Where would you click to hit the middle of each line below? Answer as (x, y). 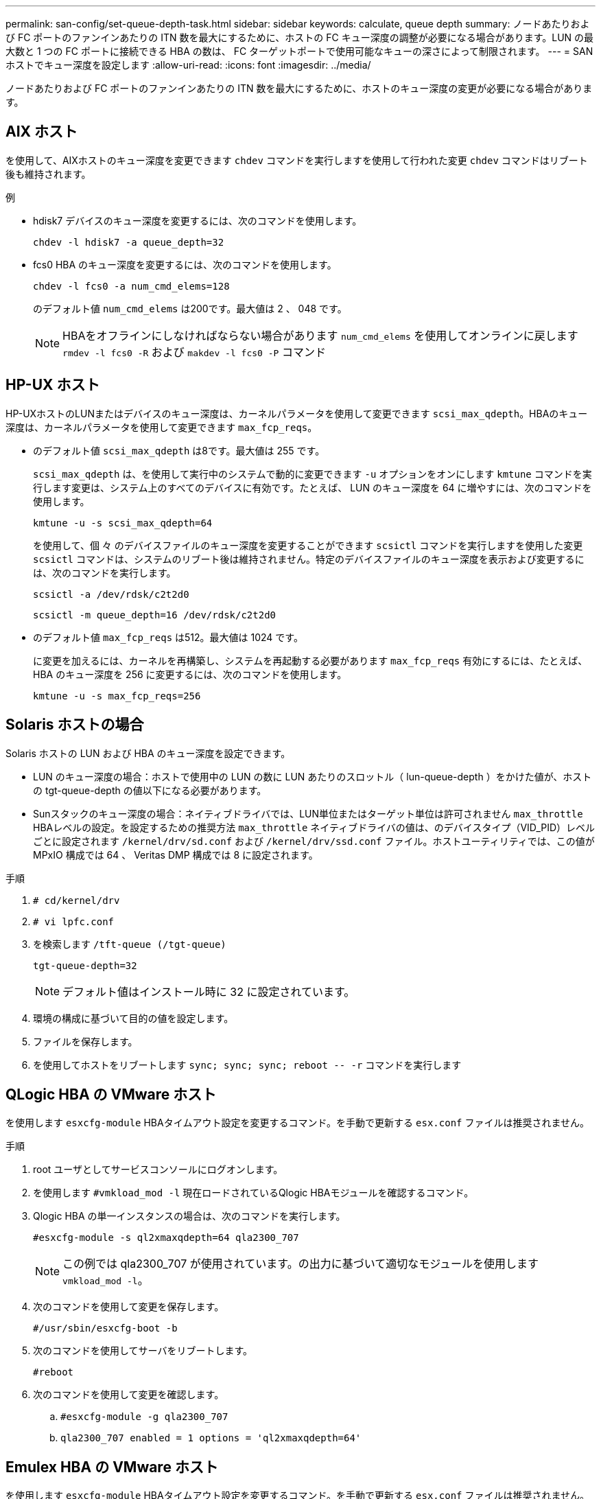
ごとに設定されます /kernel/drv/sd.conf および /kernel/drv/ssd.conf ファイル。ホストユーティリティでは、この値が (314, 841)
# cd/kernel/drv (76, 900)
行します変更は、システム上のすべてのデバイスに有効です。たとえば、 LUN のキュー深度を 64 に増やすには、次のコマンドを (313, 487)
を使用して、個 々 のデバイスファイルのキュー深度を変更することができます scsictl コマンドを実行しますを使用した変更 (308, 545)
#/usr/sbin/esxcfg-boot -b (105, 1328)
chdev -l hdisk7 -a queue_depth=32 (129, 242)
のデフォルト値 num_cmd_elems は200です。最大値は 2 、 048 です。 (190, 308)
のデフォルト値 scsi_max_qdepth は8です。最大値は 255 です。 (179, 450)
